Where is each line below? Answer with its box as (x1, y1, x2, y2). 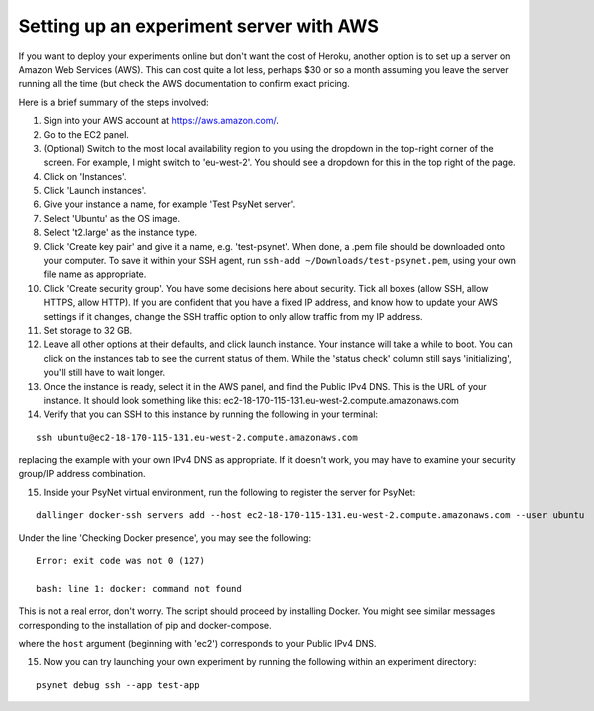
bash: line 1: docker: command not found (36, 583, 242, 594)
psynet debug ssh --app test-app (36, 679, 200, 690)
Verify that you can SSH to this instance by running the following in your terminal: (43, 408, 379, 420)
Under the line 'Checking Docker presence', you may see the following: (18, 531, 312, 544)
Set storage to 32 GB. (43, 324, 133, 336)
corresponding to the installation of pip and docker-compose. (18, 619, 272, 631)
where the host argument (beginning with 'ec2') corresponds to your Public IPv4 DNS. (18, 638, 377, 649)
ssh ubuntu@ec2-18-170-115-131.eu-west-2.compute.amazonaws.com (36, 431, 359, 443)
